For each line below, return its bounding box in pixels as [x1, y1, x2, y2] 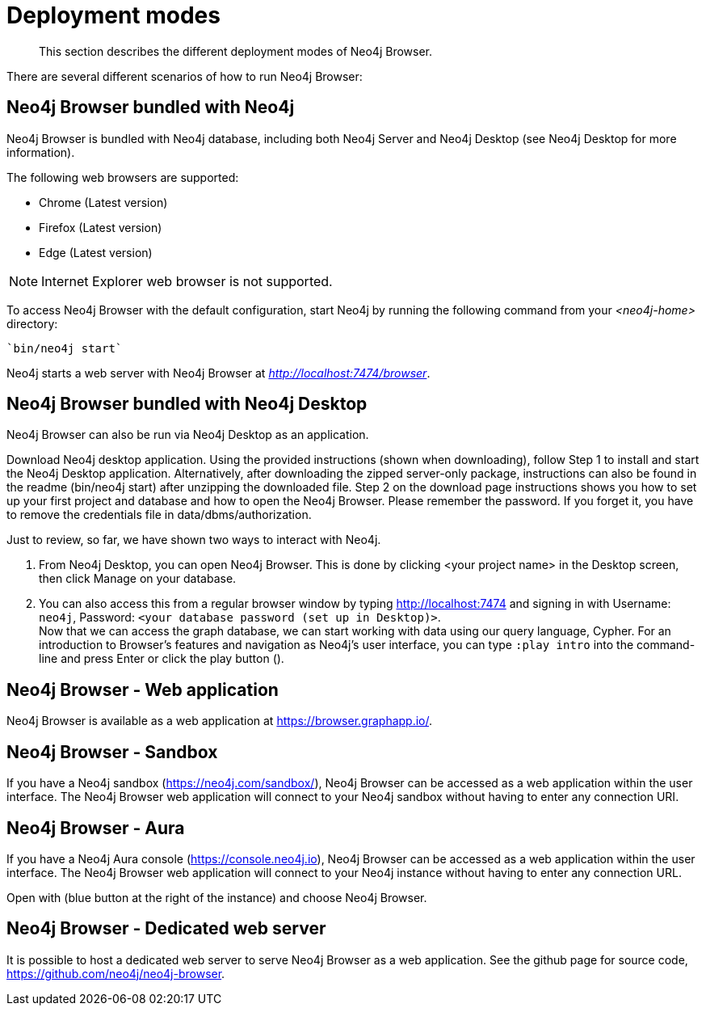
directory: [6, 316, 58, 331]
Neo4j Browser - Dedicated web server [6, 918, 326, 939]
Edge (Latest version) [39, 245, 153, 259]
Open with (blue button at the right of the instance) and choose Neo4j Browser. [6, 890, 427, 904]
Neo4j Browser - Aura [6, 817, 185, 838]
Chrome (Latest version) [39, 195, 168, 209]
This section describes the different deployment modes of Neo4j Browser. [39, 44, 433, 58]
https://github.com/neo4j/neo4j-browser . [6, 966, 225, 980]
